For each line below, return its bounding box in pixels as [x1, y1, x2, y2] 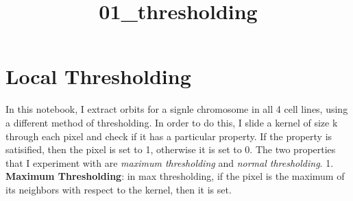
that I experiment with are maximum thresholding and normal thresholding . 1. [5, 155, 334, 170]
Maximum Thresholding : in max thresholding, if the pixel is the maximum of [5, 169, 345, 183]
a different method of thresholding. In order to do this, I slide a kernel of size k [5, 115, 338, 129]
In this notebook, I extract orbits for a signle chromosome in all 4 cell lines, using [5, 102, 348, 116]
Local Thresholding [5, 62, 191, 90]
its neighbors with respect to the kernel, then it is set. [5, 182, 232, 196]
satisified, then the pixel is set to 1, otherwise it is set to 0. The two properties [5, 142, 336, 157]
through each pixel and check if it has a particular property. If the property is [5, 129, 332, 143]
